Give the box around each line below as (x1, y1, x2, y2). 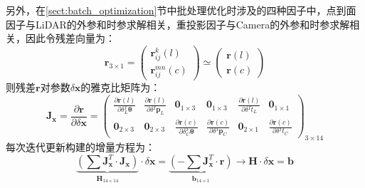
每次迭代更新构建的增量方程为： (6, 140, 155, 155)
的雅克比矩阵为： (80, 80, 161, 95)
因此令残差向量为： (25, 31, 115, 46)
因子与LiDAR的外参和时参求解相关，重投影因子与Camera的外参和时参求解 (6, 16, 350, 31)
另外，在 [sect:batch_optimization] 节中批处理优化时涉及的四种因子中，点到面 (6, 3, 356, 17)
